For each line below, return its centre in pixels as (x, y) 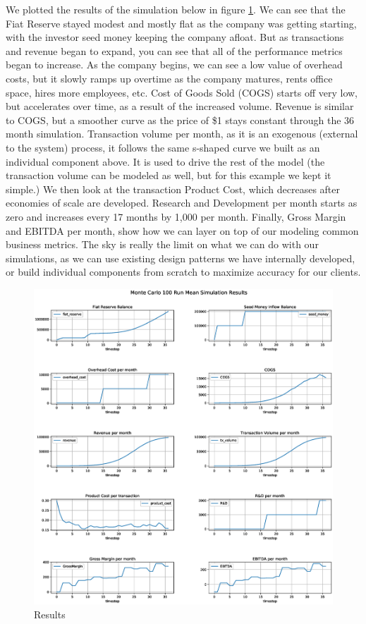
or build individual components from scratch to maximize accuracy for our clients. (183, 272)
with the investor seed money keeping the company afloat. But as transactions (175, 37)
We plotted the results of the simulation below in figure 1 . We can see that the (176, 9)
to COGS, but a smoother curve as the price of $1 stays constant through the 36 (180, 120)
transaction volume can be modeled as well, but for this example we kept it (169, 175)
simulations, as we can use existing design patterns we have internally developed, (181, 258)
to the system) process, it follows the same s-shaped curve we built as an (163, 147)
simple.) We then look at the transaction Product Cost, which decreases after (173, 189)
